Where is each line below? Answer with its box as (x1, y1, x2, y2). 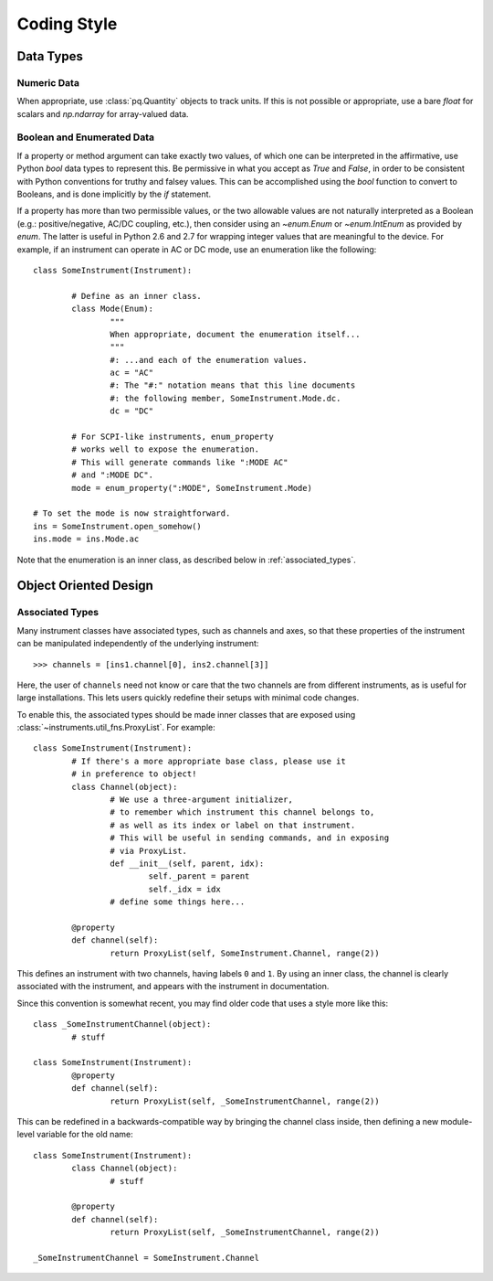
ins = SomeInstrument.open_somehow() (33, 521, 203, 531)
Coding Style (16, 14, 118, 34)
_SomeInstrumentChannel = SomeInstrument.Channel (33, 1253, 260, 1263)
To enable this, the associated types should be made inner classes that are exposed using (16, 709, 356, 720)
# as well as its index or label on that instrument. (110, 819, 356, 830)
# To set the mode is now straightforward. (33, 508, 231, 518)
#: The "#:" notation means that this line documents (110, 380, 356, 390)
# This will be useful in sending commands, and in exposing (110, 833, 390, 843)
